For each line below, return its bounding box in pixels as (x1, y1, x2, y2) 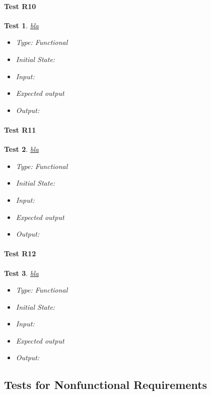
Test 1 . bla (4, 20, 39, 30)
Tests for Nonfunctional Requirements (4, 377, 207, 392)
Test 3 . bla (4, 267, 39, 278)
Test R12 (4, 248, 36, 259)
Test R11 (4, 124, 36, 135)
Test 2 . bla (4, 144, 39, 154)
